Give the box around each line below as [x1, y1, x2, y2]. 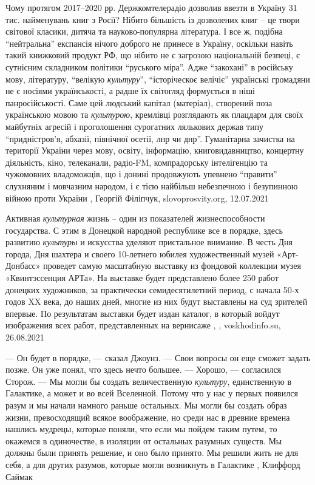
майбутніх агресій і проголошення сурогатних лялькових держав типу [5, 120, 263, 132]
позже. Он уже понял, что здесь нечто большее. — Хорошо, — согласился [5, 363, 282, 376]
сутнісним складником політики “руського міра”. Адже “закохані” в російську [5, 60, 293, 73]
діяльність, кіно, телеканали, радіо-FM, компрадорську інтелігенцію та [5, 155, 268, 168]
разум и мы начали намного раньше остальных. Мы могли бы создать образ [5, 399, 287, 411]
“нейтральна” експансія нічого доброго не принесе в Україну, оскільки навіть [5, 36, 293, 49]
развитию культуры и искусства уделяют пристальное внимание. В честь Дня [5, 236, 293, 248]
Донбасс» [5, 259, 41, 272]
